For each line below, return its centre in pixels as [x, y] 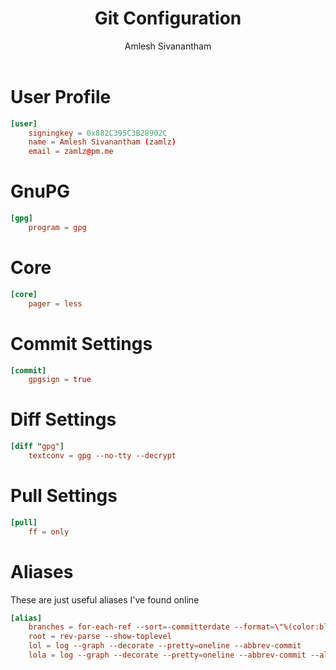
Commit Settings [81, 343]
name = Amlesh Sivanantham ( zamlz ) [102, 142]
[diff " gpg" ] [37, 447]
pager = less [55, 303]
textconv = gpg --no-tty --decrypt [102, 456]
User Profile [61, 96]
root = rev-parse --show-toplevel [100, 637]
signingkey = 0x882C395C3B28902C [98, 133]
